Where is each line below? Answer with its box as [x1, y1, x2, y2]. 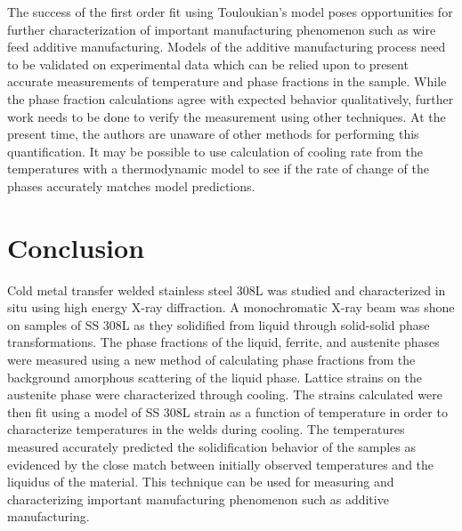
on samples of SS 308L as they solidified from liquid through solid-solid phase [7, 315, 430, 334]
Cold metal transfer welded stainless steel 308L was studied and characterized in [7, 280, 446, 299]
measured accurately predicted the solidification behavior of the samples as [7, 438, 417, 455]
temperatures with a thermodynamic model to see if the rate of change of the [7, 159, 429, 178]
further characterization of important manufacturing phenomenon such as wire [7, 20, 436, 38]
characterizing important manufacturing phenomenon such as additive [7, 489, 389, 508]
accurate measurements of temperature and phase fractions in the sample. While [7, 72, 447, 91]
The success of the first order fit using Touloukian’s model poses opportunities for [7, 3, 453, 20]
